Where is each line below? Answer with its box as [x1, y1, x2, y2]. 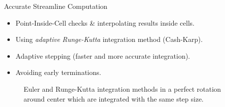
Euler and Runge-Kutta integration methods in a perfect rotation [24, 83, 221, 94]
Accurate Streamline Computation [4, 1, 108, 11]
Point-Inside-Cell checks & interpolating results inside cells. [15, 17, 194, 28]
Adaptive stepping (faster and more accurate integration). [15, 50, 191, 61]
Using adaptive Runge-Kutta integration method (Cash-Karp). [15, 34, 203, 44]
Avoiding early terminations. [15, 67, 101, 77]
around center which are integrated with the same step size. [24, 93, 204, 104]
